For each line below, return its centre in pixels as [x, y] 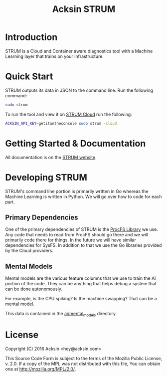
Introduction [31, 37]
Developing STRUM [46, 177]
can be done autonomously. [34, 289]
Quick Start [29, 77]
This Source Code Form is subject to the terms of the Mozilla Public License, [84, 358]
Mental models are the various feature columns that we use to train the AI [81, 278]
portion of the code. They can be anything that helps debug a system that [81, 284]
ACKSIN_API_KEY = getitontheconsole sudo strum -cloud [61, 123]
